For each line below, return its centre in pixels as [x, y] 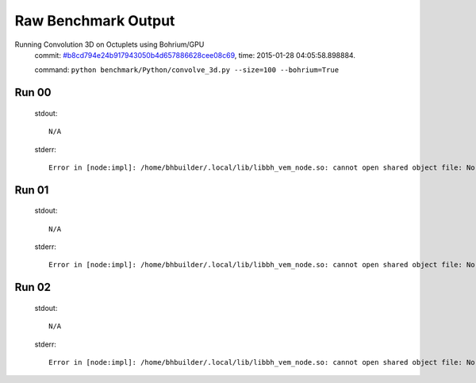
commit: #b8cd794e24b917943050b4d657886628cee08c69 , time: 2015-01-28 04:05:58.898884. [195, 55]
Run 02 [33, 287]
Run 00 [33, 92]
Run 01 [32, 190]
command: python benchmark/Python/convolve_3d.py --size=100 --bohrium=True [187, 70]
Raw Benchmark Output [95, 21]
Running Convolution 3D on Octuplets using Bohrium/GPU [109, 44]
